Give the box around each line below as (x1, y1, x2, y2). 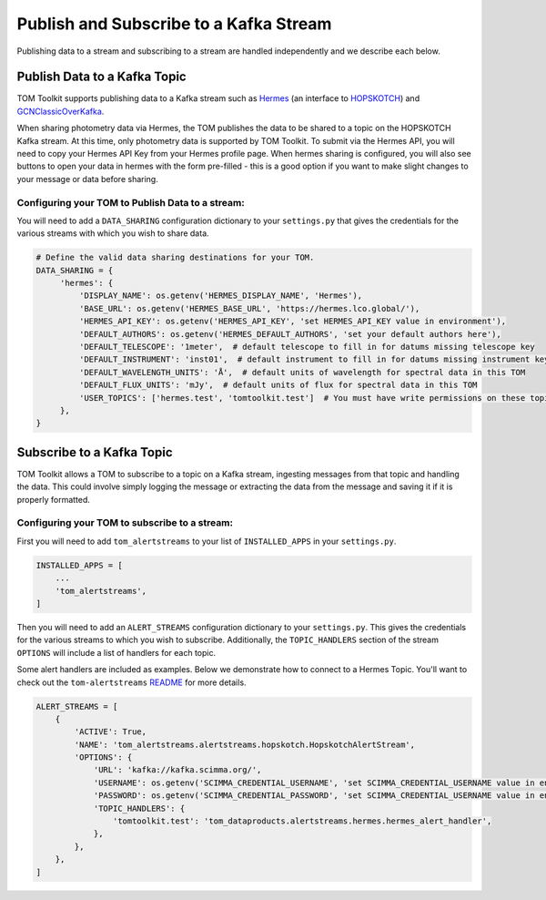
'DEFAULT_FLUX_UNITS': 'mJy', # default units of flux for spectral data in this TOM (78, 380, 478, 391)
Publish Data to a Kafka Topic (16, 69, 187, 85)
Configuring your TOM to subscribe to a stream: (16, 516, 234, 529)
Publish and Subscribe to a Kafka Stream (16, 14, 332, 34)
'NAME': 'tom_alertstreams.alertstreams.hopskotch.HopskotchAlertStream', (74, 739, 416, 750)
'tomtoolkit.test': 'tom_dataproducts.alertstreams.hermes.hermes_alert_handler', (112, 816, 492, 826)
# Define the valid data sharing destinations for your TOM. (35, 252, 315, 263)
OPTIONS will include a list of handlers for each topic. (16, 647, 217, 658)
